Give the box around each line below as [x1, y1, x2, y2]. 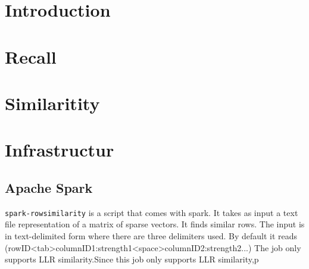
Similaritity [5, 90, 100, 115]
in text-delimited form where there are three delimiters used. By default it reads [5, 229, 298, 242]
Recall [5, 44, 57, 68]
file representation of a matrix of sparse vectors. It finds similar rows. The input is [5, 218, 305, 230]
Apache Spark [5, 178, 93, 196]
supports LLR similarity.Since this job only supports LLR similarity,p [5, 253, 259, 265]
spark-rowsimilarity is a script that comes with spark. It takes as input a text [5, 206, 298, 218]
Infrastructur [5, 137, 114, 162]
